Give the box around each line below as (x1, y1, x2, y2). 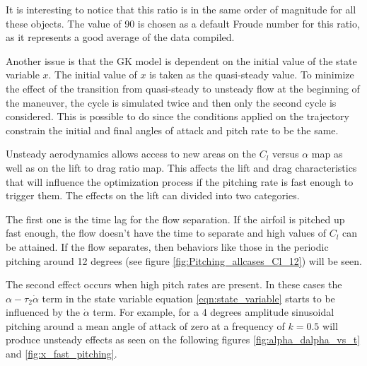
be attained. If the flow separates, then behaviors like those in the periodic (6, 239, 329, 254)
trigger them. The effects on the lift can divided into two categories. (6, 188, 300, 203)
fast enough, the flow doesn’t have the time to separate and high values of (6, 225, 326, 240)
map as (311, 146, 343, 161)
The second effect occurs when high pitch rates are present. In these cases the (6, 277, 342, 292)
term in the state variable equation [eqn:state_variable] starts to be (42, 290, 335, 305)
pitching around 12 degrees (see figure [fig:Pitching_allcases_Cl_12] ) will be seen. (6, 253, 362, 268)
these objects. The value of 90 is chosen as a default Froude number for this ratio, (6, 16, 360, 30)
